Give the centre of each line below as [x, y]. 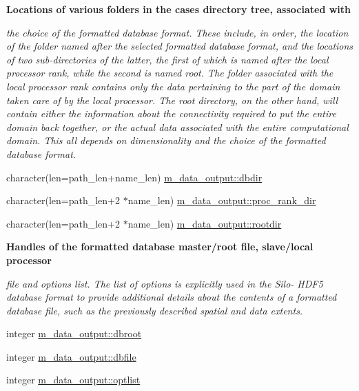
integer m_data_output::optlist [73, 380]
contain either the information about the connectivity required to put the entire [171, 113]
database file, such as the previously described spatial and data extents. [155, 310]
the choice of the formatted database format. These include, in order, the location [177, 32]
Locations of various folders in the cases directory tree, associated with [179, 9]
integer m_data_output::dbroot [74, 333]
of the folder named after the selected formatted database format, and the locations [180, 46]
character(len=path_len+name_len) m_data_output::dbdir [134, 177]
